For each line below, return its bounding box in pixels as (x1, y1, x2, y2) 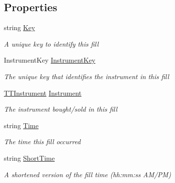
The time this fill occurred (4, 136, 81, 147)
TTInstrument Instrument (4, 87, 82, 98)
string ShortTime (4, 152, 55, 163)
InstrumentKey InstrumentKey (4, 55, 96, 65)
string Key (4, 22, 35, 33)
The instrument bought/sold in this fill (4, 104, 117, 114)
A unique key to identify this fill (4, 38, 99, 49)
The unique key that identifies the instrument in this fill (4, 71, 169, 81)
